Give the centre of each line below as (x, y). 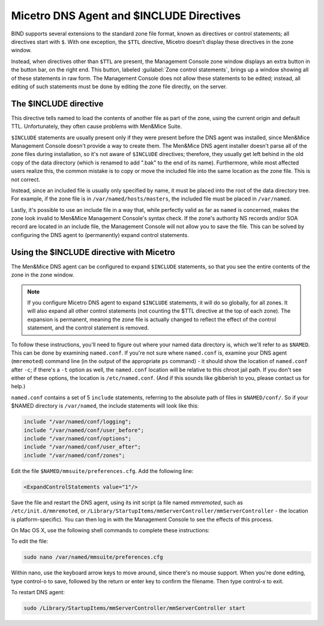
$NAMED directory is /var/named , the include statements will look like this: (105, 406)
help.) (18, 387)
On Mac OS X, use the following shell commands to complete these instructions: (110, 530)
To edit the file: (30, 541)
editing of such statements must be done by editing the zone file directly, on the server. (119, 86)
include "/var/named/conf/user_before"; (84, 430)
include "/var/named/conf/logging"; (78, 422)
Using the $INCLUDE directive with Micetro (93, 252)
